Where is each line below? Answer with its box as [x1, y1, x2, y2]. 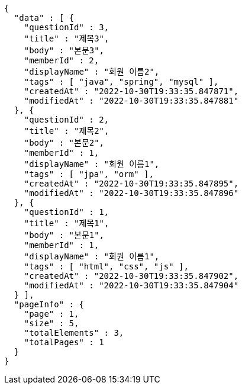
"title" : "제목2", [24, 126, 109, 136]
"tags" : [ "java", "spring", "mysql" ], [24, 77, 219, 86]
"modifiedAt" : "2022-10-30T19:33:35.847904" [24, 281, 239, 290]
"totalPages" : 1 [24, 337, 104, 347]
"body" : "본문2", [24, 138, 105, 147]
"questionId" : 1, [24, 207, 109, 217]
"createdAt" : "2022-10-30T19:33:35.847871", [24, 86, 239, 96]
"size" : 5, [24, 319, 79, 328]
